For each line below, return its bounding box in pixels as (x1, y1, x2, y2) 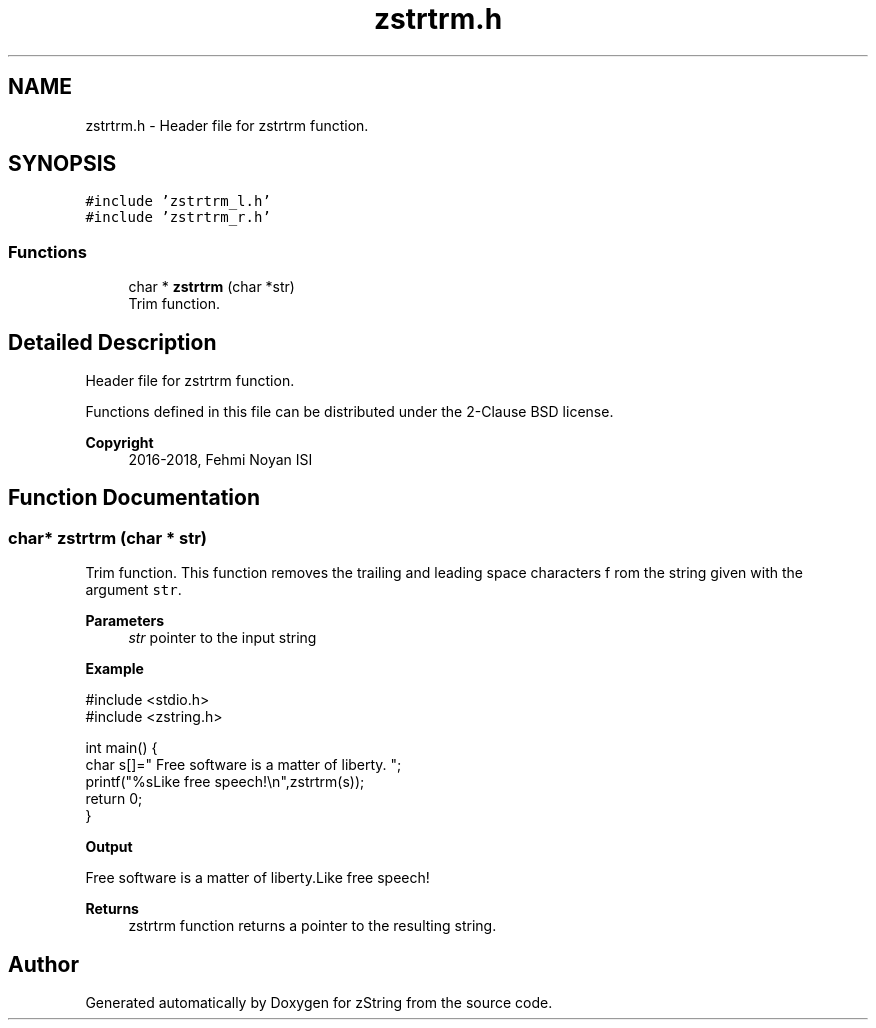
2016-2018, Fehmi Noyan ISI (128, 451, 313, 469)
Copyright (85, 434, 154, 452)
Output (85, 838, 133, 856)
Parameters (85, 612, 165, 630)
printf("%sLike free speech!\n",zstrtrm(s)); (85, 773, 365, 791)
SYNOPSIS (8, 151, 117, 177)
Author (8, 951, 79, 977)
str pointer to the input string (128, 629, 317, 647)
